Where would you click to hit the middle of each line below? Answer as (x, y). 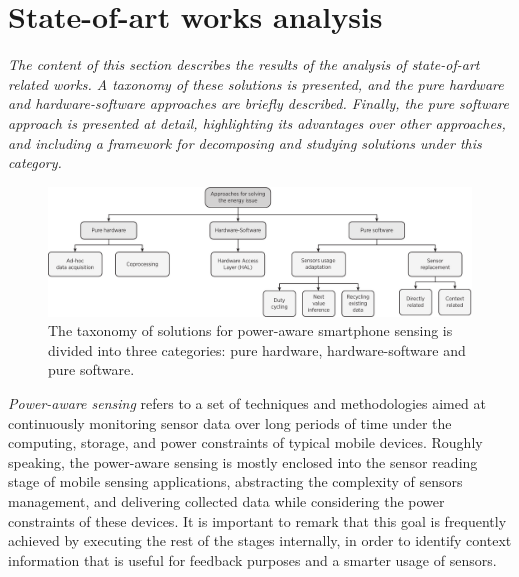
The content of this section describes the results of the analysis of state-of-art (244, 64)
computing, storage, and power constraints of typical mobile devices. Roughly (245, 442)
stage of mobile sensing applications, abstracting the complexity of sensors (235, 481)
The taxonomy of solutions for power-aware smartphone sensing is (250, 330)
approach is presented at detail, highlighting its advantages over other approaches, (257, 122)
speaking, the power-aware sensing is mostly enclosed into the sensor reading (243, 461)
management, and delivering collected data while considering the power (226, 501)
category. (35, 162)
